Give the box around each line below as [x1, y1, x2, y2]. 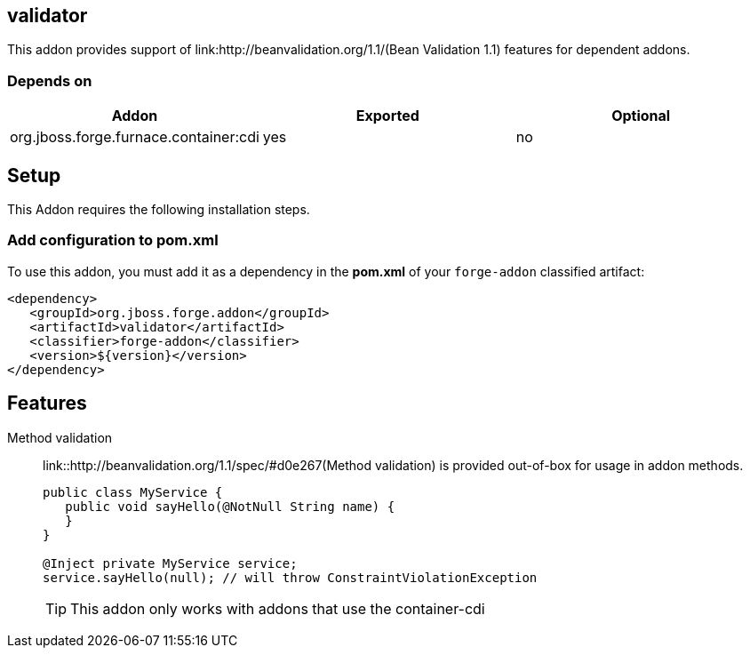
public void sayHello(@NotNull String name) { [65, 499, 395, 514]
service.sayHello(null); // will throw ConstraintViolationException [43, 570, 538, 585]
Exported [355, 107, 419, 125]
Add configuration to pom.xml [7, 231, 219, 250]
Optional [611, 107, 671, 125]
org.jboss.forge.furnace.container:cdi [10, 128, 259, 147]
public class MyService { [43, 484, 223, 499]
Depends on [7, 71, 92, 90]
